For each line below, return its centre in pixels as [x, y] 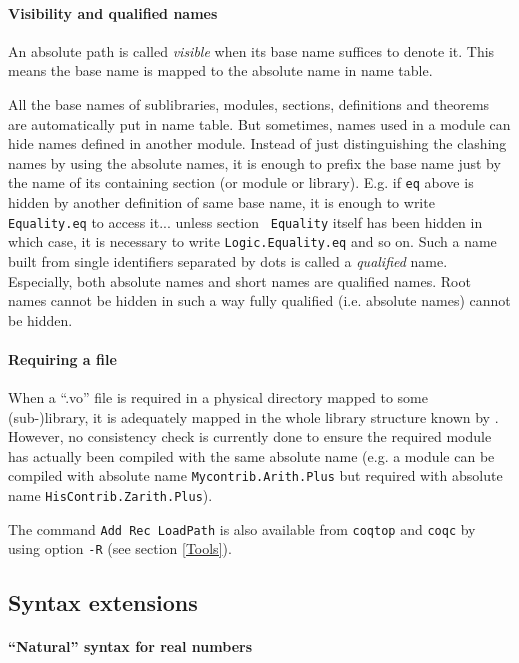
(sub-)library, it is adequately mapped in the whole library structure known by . [253, 416]
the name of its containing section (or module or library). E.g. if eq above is [241, 182]
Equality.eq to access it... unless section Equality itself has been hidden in [245, 221]
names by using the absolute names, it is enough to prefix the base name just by [254, 162]
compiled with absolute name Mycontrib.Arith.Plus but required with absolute [255, 475]
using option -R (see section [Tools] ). [120, 548]
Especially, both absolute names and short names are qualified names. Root [239, 280]
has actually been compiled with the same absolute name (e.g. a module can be [251, 455]
